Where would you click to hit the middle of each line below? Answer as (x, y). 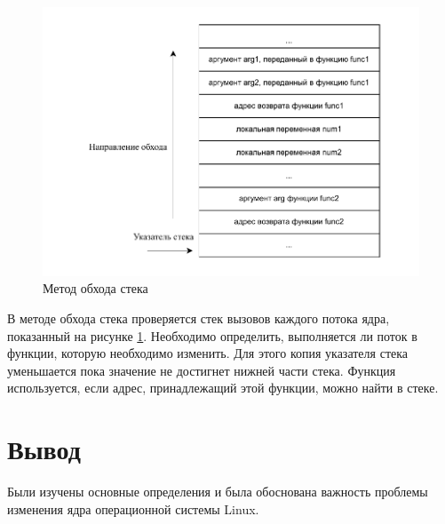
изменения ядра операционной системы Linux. (133, 508)
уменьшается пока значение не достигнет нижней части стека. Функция (202, 370)
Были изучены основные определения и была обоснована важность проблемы (218, 492)
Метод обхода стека (95, 288)
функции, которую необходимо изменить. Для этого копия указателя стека (208, 353)
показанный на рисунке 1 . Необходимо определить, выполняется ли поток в (212, 335)
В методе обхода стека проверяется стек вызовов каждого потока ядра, (199, 318)
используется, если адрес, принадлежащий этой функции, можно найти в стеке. (223, 388)
